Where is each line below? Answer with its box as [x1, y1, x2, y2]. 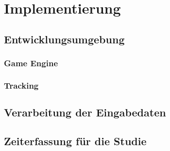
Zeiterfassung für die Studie [4, 133, 147, 149]
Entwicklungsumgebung [4, 31, 125, 46]
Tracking [4, 79, 39, 91]
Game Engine [4, 57, 58, 69]
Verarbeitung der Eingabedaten [4, 105, 166, 120]
